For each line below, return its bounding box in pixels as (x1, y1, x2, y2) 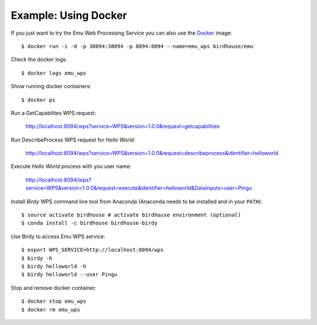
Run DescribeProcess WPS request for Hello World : (11, 136, 136, 143)
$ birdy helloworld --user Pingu (21, 271, 117, 278)
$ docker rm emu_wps (21, 306, 80, 313)
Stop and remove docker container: (11, 284, 97, 291)
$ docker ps (21, 96, 56, 103)
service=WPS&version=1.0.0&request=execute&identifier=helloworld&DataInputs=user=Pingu (25, 185, 252, 192)
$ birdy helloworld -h (21, 263, 87, 270)
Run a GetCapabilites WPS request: (11, 109, 96, 116)
